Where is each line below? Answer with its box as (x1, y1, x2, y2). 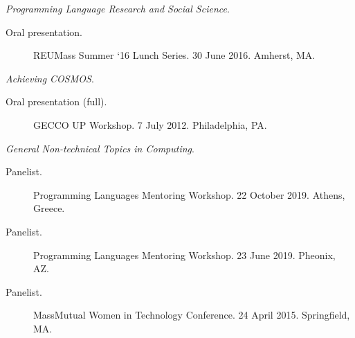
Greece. (33, 201, 65, 215)
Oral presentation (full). (6, 94, 107, 109)
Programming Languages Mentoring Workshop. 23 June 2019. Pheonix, (33, 247, 336, 262)
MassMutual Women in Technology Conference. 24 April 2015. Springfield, (33, 308, 350, 322)
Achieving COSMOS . (6, 71, 94, 85)
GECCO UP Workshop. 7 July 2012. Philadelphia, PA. (33, 117, 267, 132)
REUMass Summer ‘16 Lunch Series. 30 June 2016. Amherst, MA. (33, 48, 316, 62)
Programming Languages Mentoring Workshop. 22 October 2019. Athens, (33, 187, 345, 202)
